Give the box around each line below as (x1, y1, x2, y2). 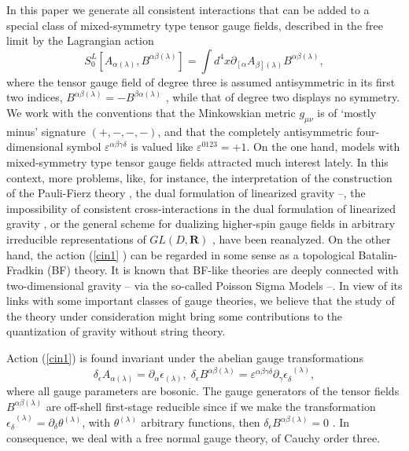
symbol (67, 138, 101, 155)
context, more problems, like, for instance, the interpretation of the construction (6, 169, 392, 185)
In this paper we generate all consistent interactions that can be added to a (6, 2, 370, 17)
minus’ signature (6, 123, 86, 139)
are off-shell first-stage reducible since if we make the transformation (46, 398, 376, 414)
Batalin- (358, 246, 398, 262)
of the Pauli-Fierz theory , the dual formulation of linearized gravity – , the (6, 185, 366, 201)
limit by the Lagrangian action (6, 32, 154, 49)
